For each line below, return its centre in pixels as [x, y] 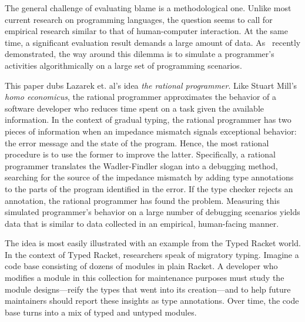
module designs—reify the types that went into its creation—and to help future [148, 289]
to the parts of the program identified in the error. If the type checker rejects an [149, 188]
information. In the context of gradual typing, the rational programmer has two [148, 120]
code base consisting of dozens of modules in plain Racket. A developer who [141, 266]
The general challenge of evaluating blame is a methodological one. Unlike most [148, 8]
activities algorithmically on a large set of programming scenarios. [123, 65]
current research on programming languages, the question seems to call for [139, 19]
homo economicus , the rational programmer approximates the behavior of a [140, 97]
